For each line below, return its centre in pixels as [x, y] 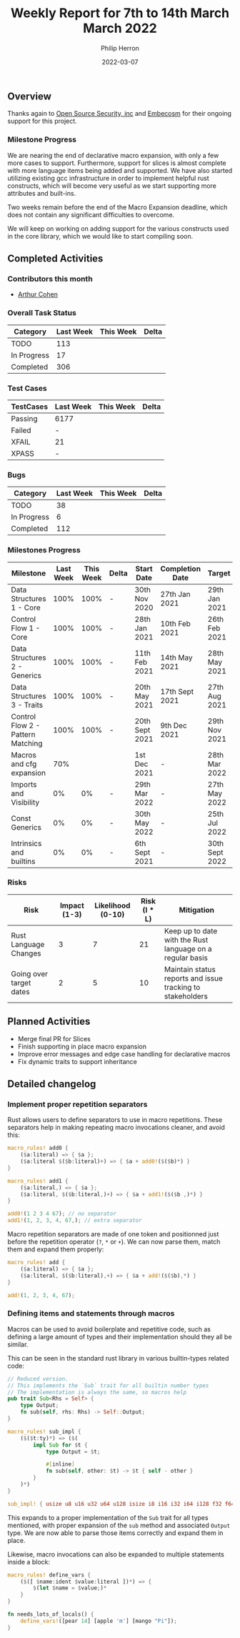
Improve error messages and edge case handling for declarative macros [124, 1054]
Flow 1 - [26, 628]
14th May [176, 657]
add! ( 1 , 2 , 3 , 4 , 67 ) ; [41, 1295]
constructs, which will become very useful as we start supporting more [112, 185]
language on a [188, 948]
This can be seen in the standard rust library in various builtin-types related [118, 1358]
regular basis [186, 958]
